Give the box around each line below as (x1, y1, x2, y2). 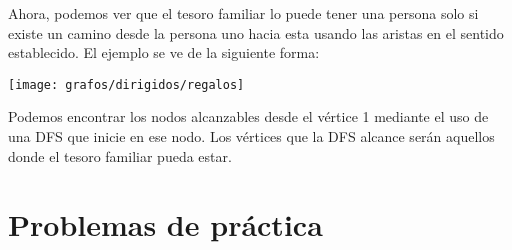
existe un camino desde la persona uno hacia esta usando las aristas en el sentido (8, 22, 504, 43)
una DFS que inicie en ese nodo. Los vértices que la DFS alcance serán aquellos (8, 126, 495, 147)
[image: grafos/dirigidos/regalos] (8, 77, 245, 92)
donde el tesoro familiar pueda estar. (8, 145, 232, 166)
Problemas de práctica (8, 204, 323, 245)
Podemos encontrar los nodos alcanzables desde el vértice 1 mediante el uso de (8, 106, 489, 127)
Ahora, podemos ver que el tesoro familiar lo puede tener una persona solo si (8, 3, 479, 23)
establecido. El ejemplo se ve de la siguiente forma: (8, 42, 320, 63)
